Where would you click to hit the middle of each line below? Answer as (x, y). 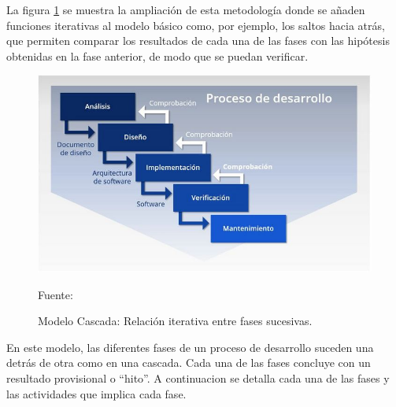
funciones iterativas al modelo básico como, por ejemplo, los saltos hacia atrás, (196, 25)
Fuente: (56, 294)
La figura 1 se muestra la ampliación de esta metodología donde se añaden (186, 9)
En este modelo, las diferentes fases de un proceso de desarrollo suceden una (190, 347)
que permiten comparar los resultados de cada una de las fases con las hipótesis (198, 41)
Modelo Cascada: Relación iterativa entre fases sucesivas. (175, 321)
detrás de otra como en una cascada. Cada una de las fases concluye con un (189, 363)
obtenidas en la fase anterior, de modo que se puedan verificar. (157, 55)
